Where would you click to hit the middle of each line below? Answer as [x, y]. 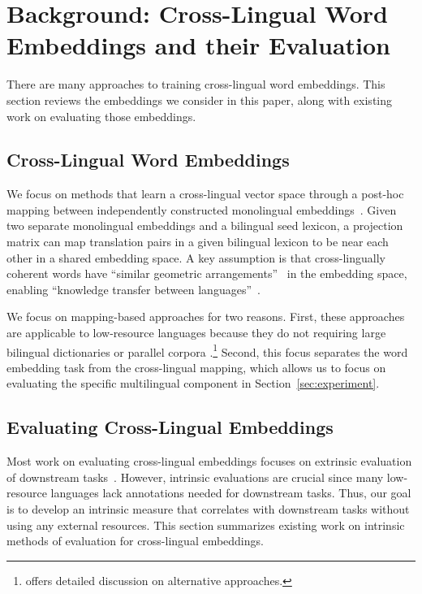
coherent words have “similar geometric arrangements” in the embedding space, [207, 273]
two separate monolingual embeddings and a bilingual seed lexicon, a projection [205, 225]
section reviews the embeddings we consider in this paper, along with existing [200, 100]
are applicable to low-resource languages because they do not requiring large [196, 333]
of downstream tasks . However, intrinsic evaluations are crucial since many [195, 477]
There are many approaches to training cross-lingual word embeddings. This [196, 84]
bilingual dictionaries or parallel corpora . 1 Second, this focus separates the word [207, 350]
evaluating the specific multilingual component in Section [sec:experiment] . [193, 383]
